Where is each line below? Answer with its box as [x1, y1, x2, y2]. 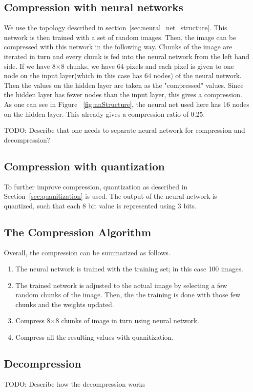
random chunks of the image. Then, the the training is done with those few [15, 289, 241, 300]
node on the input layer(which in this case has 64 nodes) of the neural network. [4, 70, 242, 81]
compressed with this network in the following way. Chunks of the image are [4, 41, 232, 52]
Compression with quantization [4, 158, 165, 173]
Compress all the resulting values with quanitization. [15, 332, 173, 342]
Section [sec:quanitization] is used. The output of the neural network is [4, 191, 217, 201]
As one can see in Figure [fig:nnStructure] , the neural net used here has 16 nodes [4, 99, 250, 109]
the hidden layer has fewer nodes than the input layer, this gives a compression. [4, 89, 242, 100]
